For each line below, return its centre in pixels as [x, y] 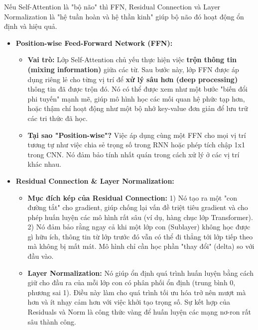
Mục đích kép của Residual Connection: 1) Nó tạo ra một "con [132, 197]
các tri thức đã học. [58, 118]
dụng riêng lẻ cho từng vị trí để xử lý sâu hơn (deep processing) [133, 79]
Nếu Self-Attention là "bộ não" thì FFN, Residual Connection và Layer [112, 6]
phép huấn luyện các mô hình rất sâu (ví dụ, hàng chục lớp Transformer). [140, 217]
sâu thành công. [52, 321]
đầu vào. [41, 256]
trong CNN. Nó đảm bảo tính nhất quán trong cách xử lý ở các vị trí [133, 154]
